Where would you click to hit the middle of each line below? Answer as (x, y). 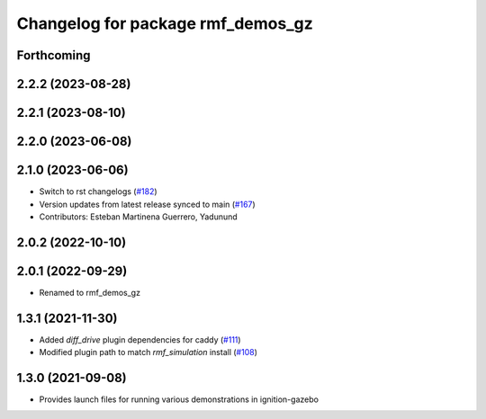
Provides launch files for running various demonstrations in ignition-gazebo (179, 399)
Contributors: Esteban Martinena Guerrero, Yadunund (138, 217)
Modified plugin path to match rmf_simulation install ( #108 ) (148, 352)
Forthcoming (54, 55)
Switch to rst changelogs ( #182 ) (98, 192)
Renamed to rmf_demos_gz (90, 292)
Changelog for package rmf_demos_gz (165, 23)
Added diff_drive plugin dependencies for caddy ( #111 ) (140, 339)
